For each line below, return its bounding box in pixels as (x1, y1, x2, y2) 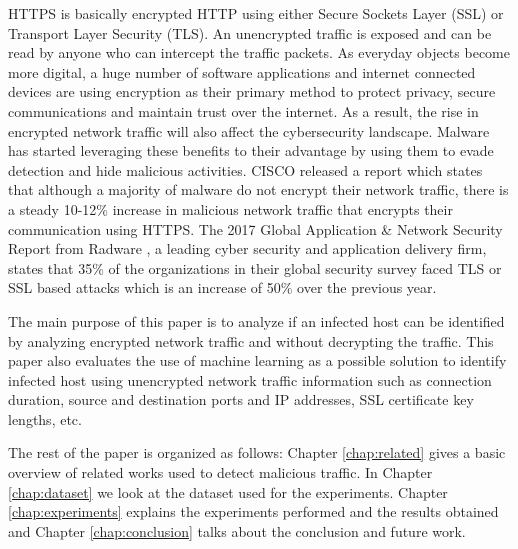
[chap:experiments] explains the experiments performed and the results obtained (8, 501, 499, 522)
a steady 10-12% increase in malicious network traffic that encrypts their (8, 198, 453, 219)
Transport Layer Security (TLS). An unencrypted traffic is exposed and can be (8, 22, 492, 43)
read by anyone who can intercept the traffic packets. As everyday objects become (8, 42, 510, 63)
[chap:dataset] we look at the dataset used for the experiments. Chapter (8, 481, 448, 502)
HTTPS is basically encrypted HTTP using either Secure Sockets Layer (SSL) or (8, 3, 504, 23)
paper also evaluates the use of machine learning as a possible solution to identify (8, 350, 507, 371)
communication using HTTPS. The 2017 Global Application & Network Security (8, 218, 503, 239)
